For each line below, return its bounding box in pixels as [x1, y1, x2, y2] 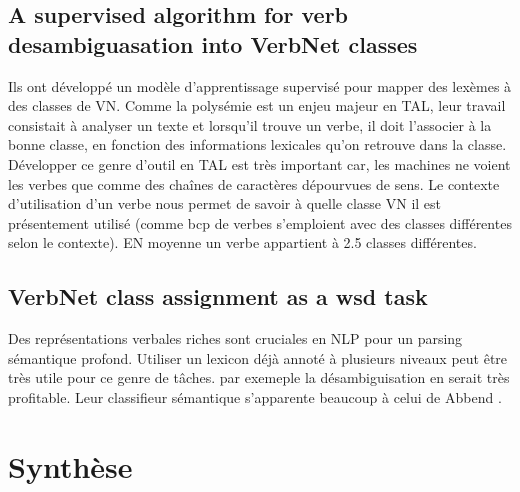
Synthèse [8, 445, 133, 486]
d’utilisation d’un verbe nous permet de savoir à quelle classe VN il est [8, 193, 442, 214]
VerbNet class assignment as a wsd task [8, 281, 428, 312]
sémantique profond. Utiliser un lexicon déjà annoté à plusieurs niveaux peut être [8, 347, 508, 368]
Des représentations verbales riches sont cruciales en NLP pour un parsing [8, 328, 463, 349]
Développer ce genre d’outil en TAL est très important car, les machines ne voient [8, 153, 511, 174]
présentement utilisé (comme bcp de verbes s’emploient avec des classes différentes [8, 212, 512, 233]
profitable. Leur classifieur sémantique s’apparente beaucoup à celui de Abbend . [8, 386, 502, 407]
